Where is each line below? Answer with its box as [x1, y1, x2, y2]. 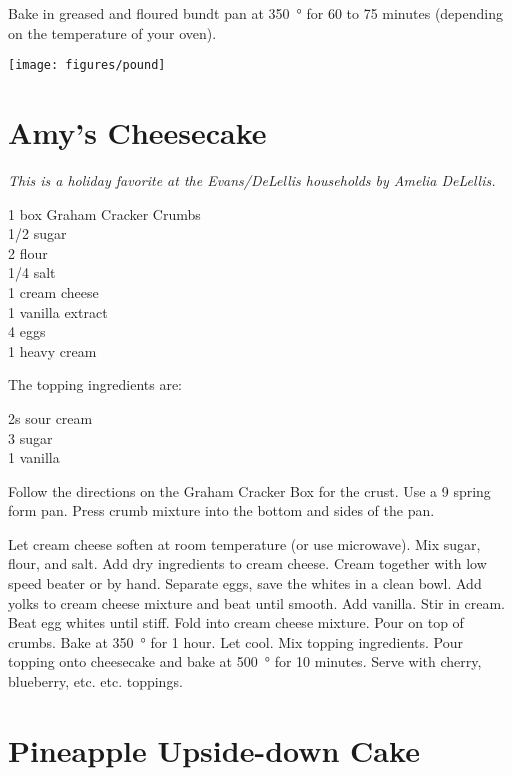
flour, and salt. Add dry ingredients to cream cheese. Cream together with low [8, 553, 487, 574]
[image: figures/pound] [8, 58, 166, 73]
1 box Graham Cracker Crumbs [8, 203, 201, 224]
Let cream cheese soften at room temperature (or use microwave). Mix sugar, [8, 533, 481, 554]
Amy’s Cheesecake [8, 112, 267, 153]
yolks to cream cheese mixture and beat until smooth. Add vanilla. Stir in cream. [8, 592, 505, 613]
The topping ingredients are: [8, 374, 183, 395]
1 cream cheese [8, 281, 99, 302]
